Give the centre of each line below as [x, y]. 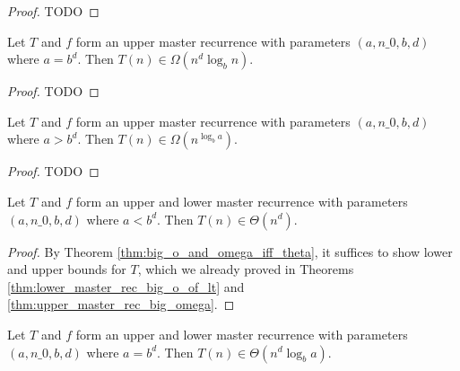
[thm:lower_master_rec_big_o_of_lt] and [126, 286]
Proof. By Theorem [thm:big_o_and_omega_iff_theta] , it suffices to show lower [230, 251]
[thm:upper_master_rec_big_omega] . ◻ [121, 304]
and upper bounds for [67, 269]
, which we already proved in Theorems [246, 269]
